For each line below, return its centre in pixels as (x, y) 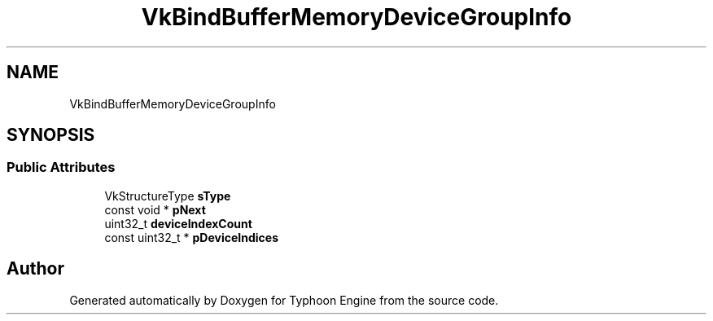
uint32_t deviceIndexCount (178, 223)
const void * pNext (155, 209)
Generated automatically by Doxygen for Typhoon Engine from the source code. (284, 300)
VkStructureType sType (168, 196)
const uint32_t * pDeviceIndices (192, 237)
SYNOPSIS (51, 135)
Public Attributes (61, 167)
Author (35, 269)
